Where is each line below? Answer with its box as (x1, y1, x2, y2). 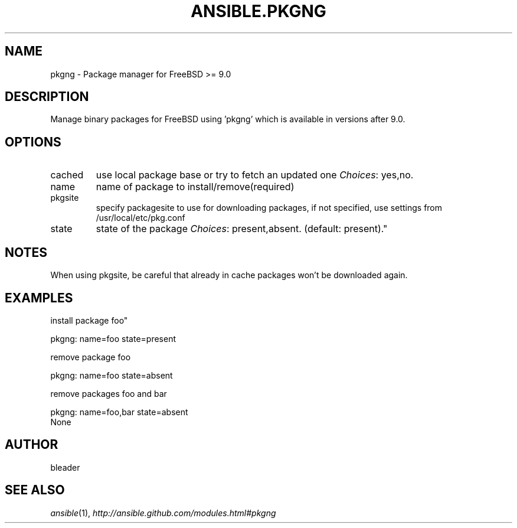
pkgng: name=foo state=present (50, 333, 176, 344)
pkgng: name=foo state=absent (50, 370, 173, 380)
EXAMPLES (5, 290, 73, 305)
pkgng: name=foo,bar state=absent (50, 406, 188, 417)
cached (50, 169, 84, 181)
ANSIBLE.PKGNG (191, 1, 326, 21)
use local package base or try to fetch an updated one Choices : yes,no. (96, 169, 414, 181)
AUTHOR (5, 437, 58, 452)
